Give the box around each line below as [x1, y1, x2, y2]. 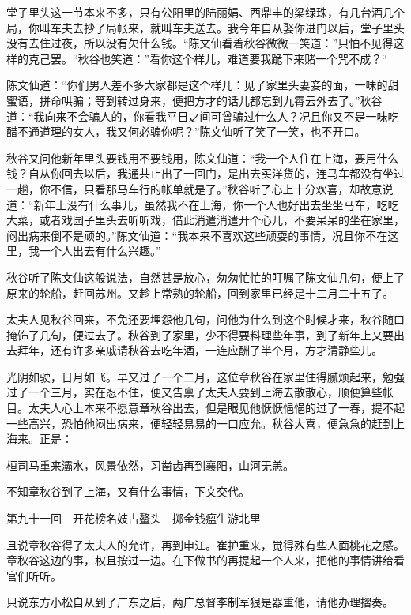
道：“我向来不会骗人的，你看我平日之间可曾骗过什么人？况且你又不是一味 [6, 107, 388, 124]
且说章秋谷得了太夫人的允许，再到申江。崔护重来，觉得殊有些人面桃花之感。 [6, 536, 405, 553]
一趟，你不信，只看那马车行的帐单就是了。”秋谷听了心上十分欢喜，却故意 [6, 180, 383, 197]
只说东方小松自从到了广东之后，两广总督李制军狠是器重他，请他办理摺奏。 [6, 594, 394, 610]
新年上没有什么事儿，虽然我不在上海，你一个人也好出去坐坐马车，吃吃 [33, 196, 399, 212]
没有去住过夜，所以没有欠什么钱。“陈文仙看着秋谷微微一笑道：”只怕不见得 [6, 35, 394, 51]
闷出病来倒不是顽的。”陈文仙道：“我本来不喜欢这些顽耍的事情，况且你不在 [6, 227, 388, 243]
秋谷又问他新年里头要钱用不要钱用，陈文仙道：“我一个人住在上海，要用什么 [6, 149, 399, 166]
